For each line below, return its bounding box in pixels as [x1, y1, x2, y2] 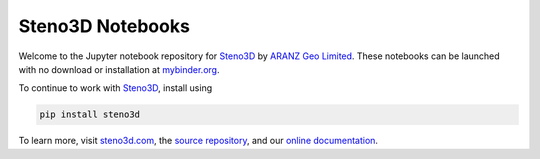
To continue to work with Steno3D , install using [18, 82, 213, 94]
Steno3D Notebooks [18, 15, 190, 37]
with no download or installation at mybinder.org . [18, 63, 220, 75]
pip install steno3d [39, 109, 140, 120]
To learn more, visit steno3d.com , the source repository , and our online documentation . [18, 135, 379, 147]
